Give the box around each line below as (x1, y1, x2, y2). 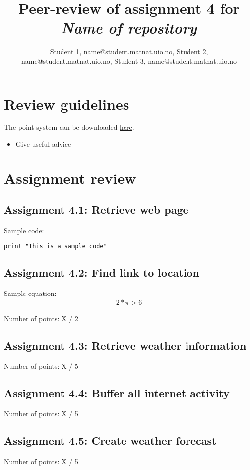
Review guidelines (4, 93, 129, 114)
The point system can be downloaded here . (4, 122, 134, 132)
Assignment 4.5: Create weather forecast (4, 432, 217, 448)
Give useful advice (15, 139, 71, 149)
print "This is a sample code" (4, 242, 107, 250)
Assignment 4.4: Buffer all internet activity (4, 385, 230, 401)
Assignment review (4, 168, 136, 188)
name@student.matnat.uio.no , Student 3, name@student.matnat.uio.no (21, 56, 237, 66)
